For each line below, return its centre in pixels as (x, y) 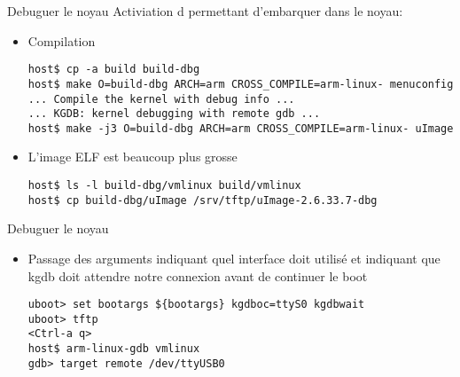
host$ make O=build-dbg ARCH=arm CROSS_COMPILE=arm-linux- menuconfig (241, 84)
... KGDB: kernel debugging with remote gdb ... (174, 114)
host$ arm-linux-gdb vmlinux (114, 349)
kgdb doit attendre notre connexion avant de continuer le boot (198, 275)
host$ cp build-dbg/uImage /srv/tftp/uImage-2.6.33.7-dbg (203, 200)
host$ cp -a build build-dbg (114, 70)
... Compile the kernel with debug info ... (161, 99)
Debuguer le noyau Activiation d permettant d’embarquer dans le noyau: (205, 11)
